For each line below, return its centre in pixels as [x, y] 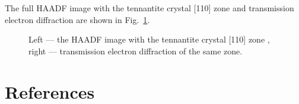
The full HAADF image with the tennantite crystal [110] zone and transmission [149, 8]
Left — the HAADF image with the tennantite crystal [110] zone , [149, 39]
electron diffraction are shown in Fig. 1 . [77, 19]
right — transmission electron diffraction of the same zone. [136, 51]
